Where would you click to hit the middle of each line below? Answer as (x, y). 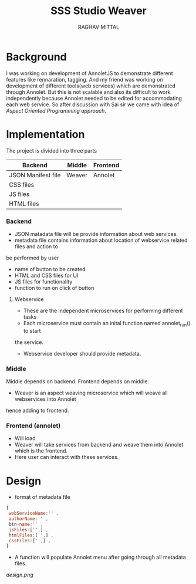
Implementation (45, 134)
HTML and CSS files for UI (46, 275)
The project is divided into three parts (52, 150)
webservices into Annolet (45, 399)
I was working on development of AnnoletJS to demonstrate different (89, 73)
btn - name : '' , (26, 524)
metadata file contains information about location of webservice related (101, 240)
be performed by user (33, 258)
